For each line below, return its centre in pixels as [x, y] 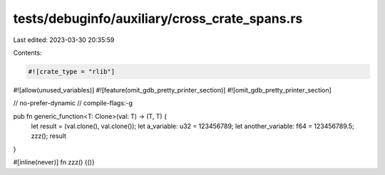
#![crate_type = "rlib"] [72, 71]
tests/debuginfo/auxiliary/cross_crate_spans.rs [158, 18]
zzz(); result [49, 136]
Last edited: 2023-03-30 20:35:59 [64, 40]
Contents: [27, 53]
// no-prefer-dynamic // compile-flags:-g [73, 103]
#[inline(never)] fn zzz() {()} [54, 162]
